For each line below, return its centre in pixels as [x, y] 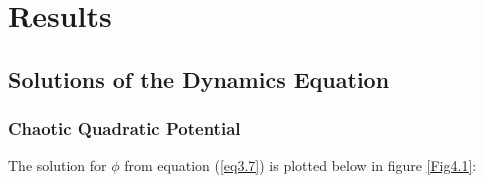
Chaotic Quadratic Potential [124, 128]
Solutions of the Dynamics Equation [199, 78]
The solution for [57, 165]
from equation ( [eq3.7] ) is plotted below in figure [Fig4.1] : [300, 165]
